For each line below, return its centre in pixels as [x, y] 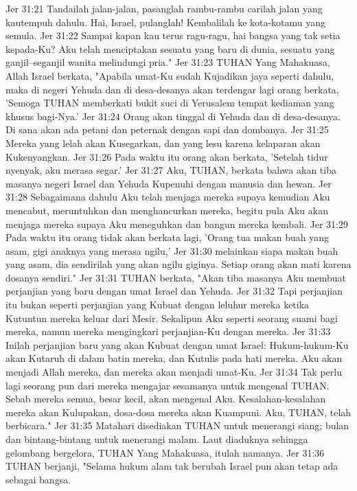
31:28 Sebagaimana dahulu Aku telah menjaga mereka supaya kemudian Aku [168, 197]
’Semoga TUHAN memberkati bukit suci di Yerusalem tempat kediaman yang [170, 103]
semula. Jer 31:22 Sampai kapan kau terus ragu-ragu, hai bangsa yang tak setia [173, 35]
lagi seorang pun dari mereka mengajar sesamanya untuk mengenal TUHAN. [168, 385]
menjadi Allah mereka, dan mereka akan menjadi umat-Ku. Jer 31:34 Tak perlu [174, 372]
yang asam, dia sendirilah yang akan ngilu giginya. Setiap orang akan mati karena [178, 264]
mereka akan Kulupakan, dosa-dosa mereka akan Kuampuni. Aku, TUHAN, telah [178, 412]
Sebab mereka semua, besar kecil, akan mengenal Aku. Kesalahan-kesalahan [166, 399]
